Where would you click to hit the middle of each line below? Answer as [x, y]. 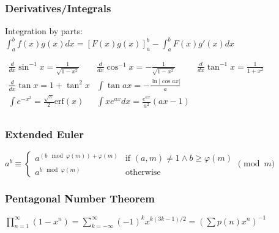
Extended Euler [44, 134]
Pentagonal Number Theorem [80, 198]
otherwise [143, 173]
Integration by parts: [44, 31]
